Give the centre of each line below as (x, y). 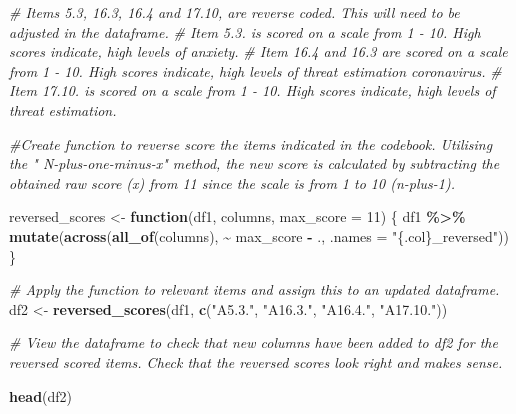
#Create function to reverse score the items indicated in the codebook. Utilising (251, 143)
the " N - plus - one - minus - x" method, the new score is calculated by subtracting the (254, 163)
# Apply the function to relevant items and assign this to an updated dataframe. (254, 289)
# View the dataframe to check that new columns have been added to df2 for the (253, 342)
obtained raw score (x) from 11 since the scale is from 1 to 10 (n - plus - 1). (232, 182)
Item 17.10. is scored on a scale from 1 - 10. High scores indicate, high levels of (252, 90)
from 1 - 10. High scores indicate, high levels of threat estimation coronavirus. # (255, 70)
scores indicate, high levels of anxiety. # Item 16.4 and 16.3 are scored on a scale (258, 51)
